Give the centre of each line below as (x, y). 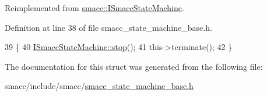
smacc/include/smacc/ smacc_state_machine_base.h (99, 86)
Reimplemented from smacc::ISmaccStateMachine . (94, 8)
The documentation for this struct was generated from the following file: (134, 66)
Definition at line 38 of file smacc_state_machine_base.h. (108, 27)
